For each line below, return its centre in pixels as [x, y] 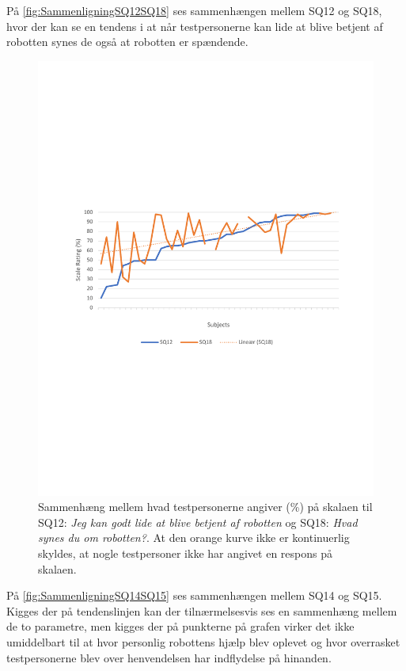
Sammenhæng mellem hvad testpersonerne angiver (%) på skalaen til [205, 507]
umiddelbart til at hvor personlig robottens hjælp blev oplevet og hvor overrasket [203, 642]
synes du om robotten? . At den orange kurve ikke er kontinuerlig [194, 538]
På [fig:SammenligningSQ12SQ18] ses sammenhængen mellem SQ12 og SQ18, [194, 10]
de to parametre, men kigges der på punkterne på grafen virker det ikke [180, 626]
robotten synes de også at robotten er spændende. [127, 42]
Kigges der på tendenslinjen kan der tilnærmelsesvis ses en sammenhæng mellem [202, 610]
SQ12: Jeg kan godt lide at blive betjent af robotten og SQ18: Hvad [198, 522]
